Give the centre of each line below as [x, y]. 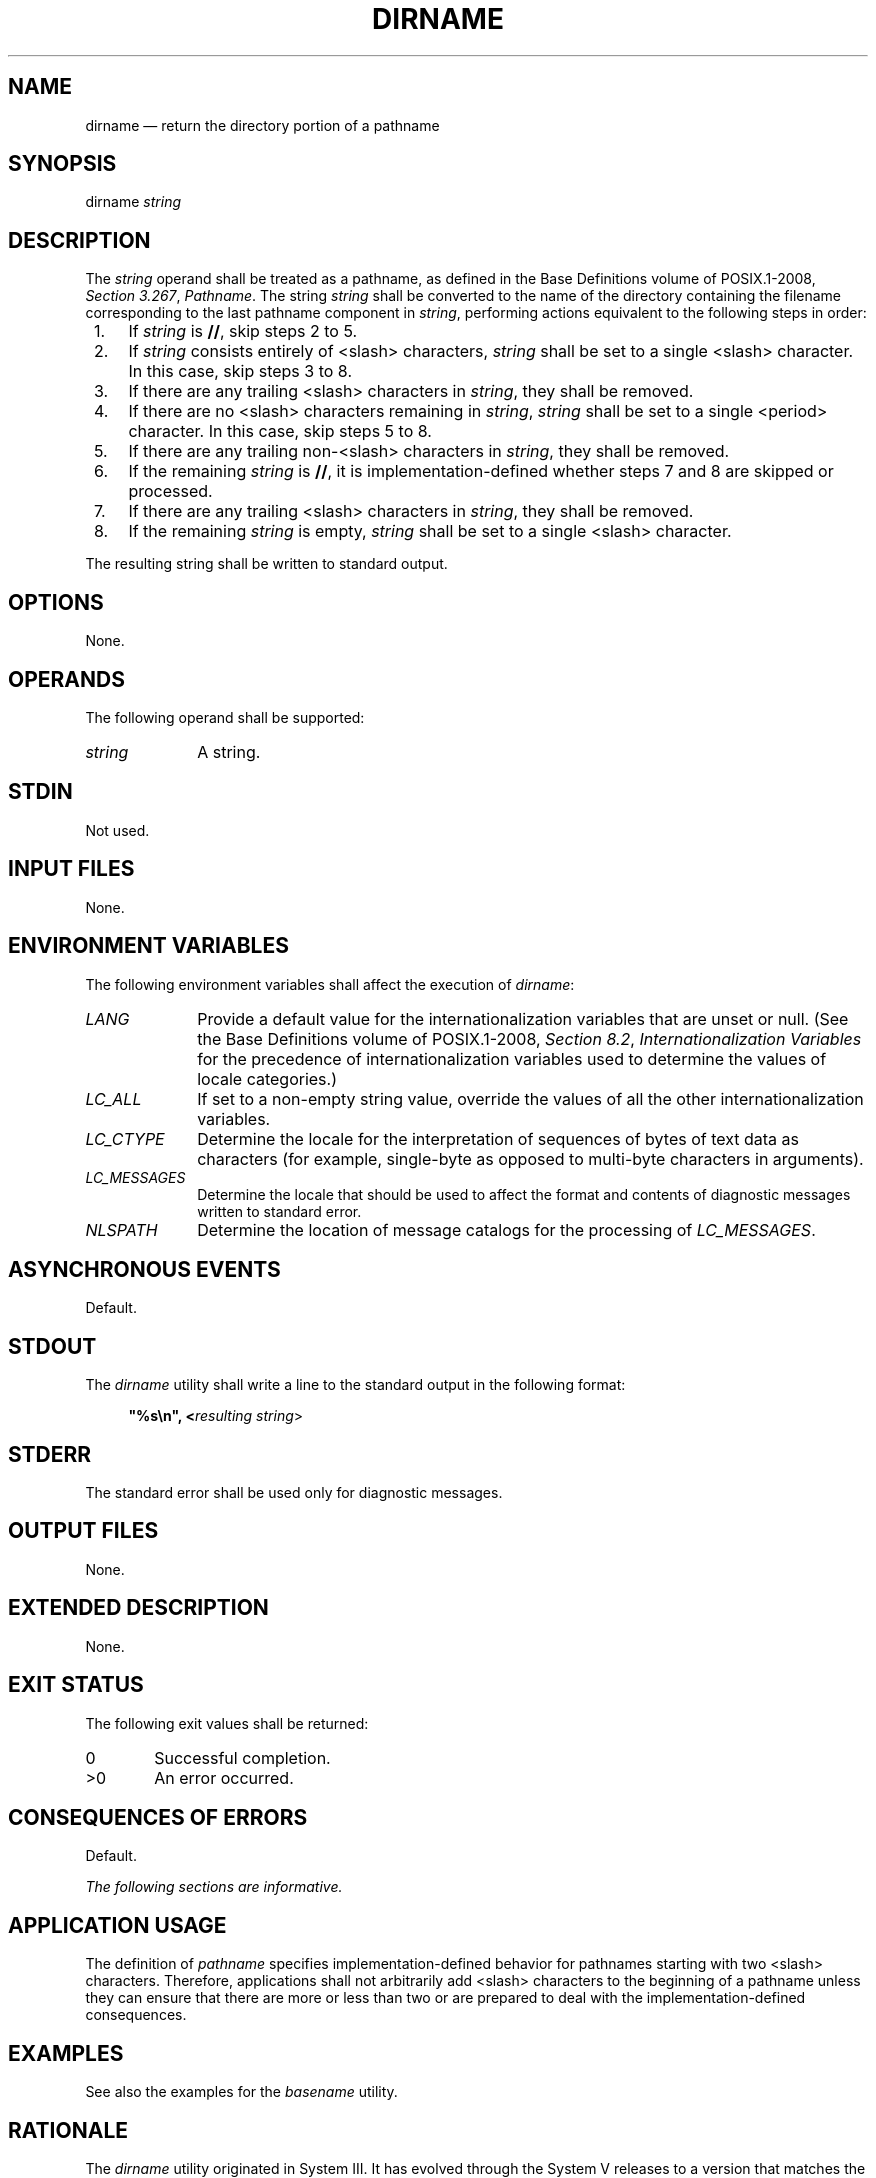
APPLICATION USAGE [117, 1925]
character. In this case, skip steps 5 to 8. [280, 431]
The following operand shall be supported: [225, 717]
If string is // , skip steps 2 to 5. [243, 331]
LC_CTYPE [125, 1138]
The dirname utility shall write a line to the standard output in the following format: [355, 1385]
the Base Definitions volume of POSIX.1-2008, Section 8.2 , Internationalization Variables [529, 1038]
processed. [170, 491]
